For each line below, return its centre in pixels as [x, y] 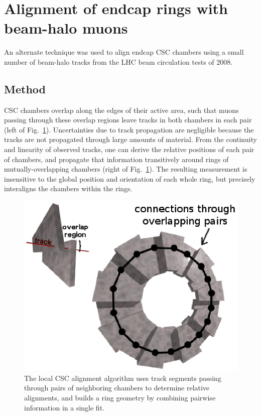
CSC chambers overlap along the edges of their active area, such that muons [121, 110]
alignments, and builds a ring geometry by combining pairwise [120, 397]
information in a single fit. [64, 407]
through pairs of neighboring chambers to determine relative [117, 388]
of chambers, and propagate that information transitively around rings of [116, 159]
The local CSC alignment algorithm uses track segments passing [123, 378]
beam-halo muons [66, 28]
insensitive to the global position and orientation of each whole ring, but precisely [130, 178]
